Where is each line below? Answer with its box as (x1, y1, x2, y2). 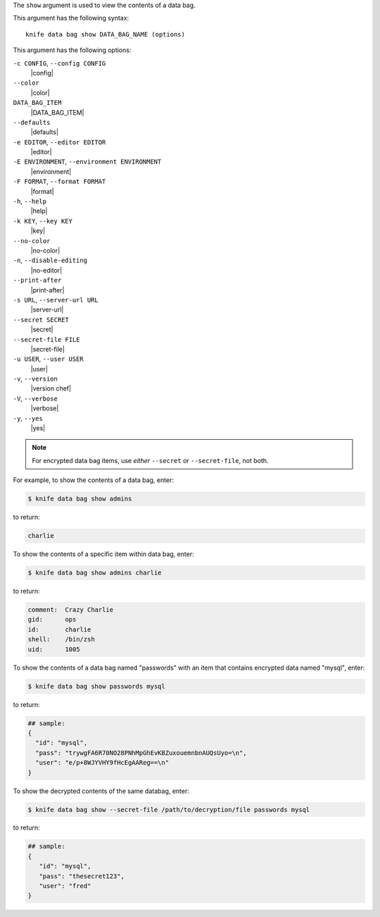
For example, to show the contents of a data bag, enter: (13, 476, 174, 484)
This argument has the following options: (13, 46, 132, 54)
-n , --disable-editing (13, 256, 88, 264)
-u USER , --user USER (13, 355, 84, 363)
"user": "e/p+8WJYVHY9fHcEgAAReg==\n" (35, 758, 169, 767)
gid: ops (27, 615, 77, 624)
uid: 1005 (27, 645, 80, 653)
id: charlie (27, 625, 91, 634)
